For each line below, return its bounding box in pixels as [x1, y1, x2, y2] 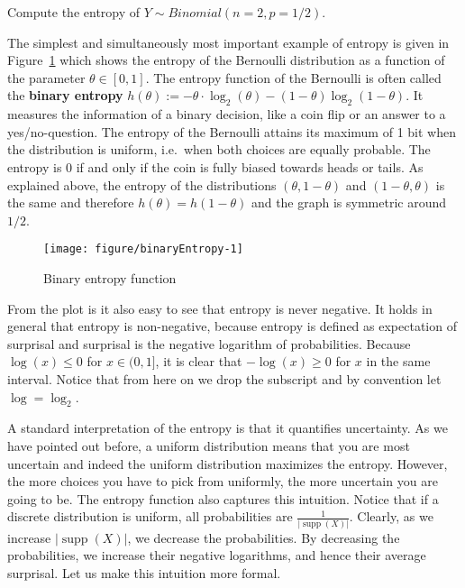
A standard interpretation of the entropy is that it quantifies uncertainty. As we [7, 418, 448, 437]
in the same [366, 352, 431, 371]
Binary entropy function [43, 268, 177, 287]
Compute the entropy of [7, 3, 141, 21]
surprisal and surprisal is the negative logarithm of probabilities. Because [7, 334, 411, 353]
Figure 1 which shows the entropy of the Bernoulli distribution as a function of [7, 51, 445, 69]
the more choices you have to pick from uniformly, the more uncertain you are [7, 472, 438, 491]
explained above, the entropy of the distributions [7, 175, 277, 194]
